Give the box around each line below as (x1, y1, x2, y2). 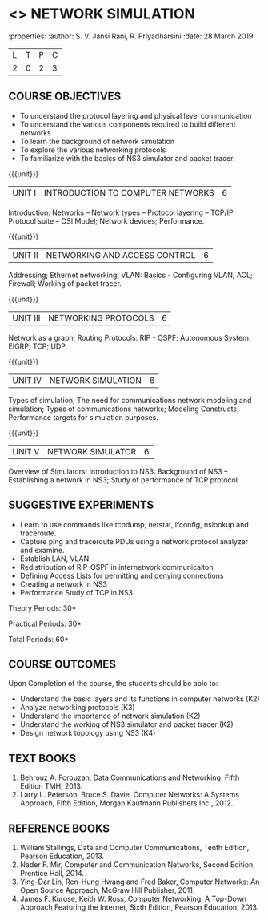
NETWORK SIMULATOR (46, 446, 137, 457)
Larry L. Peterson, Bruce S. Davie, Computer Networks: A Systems (19, 790, 240, 800)
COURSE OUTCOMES (8, 657, 117, 671)
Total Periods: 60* (8, 634, 70, 644)
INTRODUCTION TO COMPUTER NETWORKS (43, 187, 214, 198)
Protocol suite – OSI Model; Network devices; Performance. (8, 216, 205, 225)
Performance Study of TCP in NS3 (19, 587, 134, 597)
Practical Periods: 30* (8, 619, 82, 628)
